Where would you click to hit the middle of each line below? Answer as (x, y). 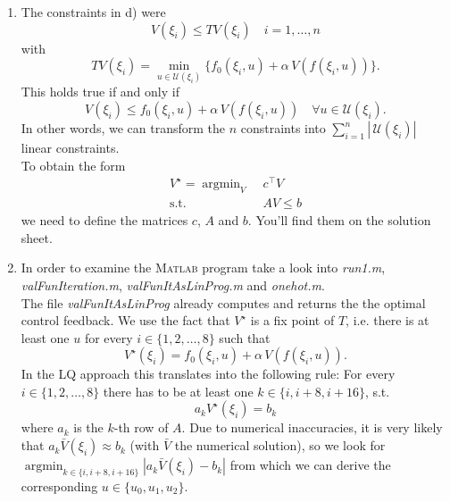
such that (245, 337)
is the (88, 427)
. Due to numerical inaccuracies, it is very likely (312, 427)
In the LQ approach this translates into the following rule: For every (208, 374)
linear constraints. (70, 147)
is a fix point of (292, 320)
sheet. (37, 237)
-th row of (141, 427)
